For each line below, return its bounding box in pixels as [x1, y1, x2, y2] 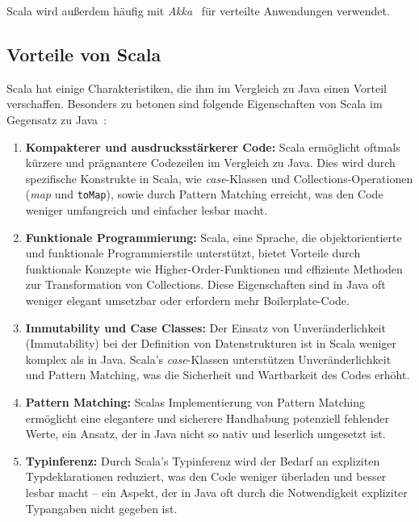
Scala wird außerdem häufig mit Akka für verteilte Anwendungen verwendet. [6, 2, 390, 19]
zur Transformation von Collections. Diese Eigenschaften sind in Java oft [25, 276, 386, 293]
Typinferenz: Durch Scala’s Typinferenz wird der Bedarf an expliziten [25, 452, 380, 469]
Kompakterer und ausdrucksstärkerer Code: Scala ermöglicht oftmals [25, 138, 400, 155]
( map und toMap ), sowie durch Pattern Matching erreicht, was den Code [25, 186, 383, 203]
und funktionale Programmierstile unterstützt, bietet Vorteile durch [25, 244, 361, 261]
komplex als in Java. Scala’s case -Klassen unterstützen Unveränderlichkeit [25, 350, 392, 367]
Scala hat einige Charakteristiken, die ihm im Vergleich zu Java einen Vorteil [6, 79, 387, 96]
